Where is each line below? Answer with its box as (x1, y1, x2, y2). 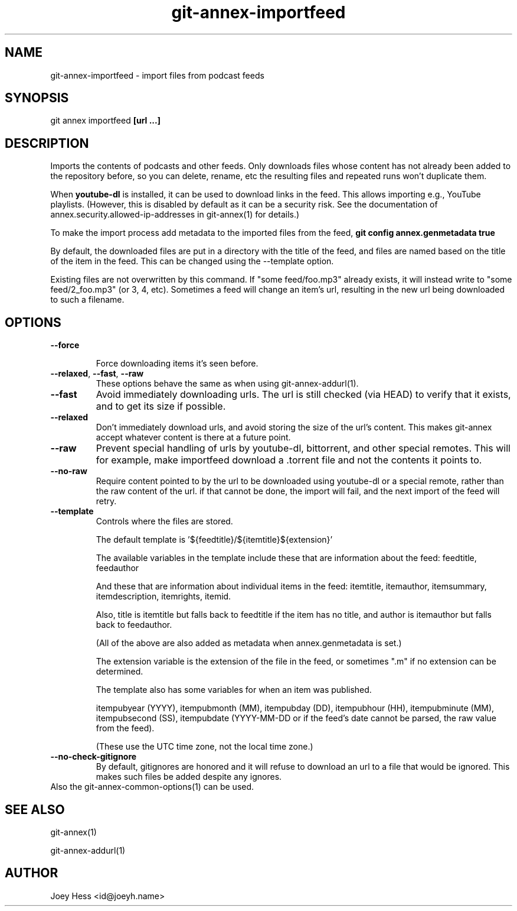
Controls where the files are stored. (96, 516, 233, 527)
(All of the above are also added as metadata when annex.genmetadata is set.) (96, 638, 402, 649)
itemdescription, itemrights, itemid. (96, 591, 231, 602)
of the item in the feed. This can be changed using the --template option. (50, 256, 334, 267)
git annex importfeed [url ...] (50, 115, 161, 126)
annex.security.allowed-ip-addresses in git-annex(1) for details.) (50, 209, 300, 220)
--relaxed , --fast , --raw (50, 368, 144, 379)
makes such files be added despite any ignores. (96, 771, 282, 782)
